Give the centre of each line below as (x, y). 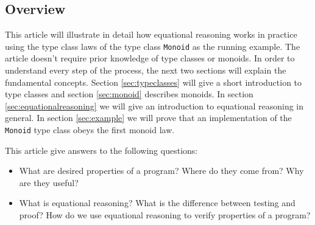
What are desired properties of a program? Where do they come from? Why (161, 171)
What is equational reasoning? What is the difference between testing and (157, 203)
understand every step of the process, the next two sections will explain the (146, 70)
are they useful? (49, 182)
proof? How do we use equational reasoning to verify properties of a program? (165, 215)
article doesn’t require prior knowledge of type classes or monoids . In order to (150, 58)
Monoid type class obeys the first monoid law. (90, 130)
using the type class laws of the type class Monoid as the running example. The (153, 46)
